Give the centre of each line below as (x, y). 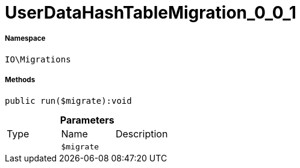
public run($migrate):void (68, 100)
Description (142, 133)
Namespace (25, 39)
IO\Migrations (38, 59)
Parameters (87, 120)
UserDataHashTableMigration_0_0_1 (151, 13)
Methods (20, 80)
